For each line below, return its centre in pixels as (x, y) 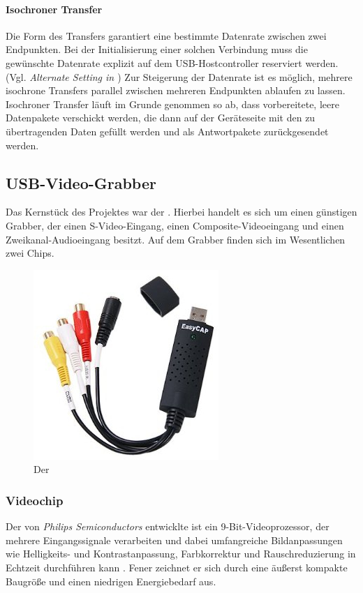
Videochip (35, 500)
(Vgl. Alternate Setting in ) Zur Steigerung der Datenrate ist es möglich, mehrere (179, 76)
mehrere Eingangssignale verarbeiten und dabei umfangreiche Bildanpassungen (174, 540)
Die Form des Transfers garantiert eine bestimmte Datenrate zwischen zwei (166, 35)
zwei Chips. (30, 253)
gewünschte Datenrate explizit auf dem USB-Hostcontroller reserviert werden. (172, 62)
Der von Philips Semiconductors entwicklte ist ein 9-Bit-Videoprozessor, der (168, 526)
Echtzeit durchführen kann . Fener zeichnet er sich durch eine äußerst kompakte (177, 567)
